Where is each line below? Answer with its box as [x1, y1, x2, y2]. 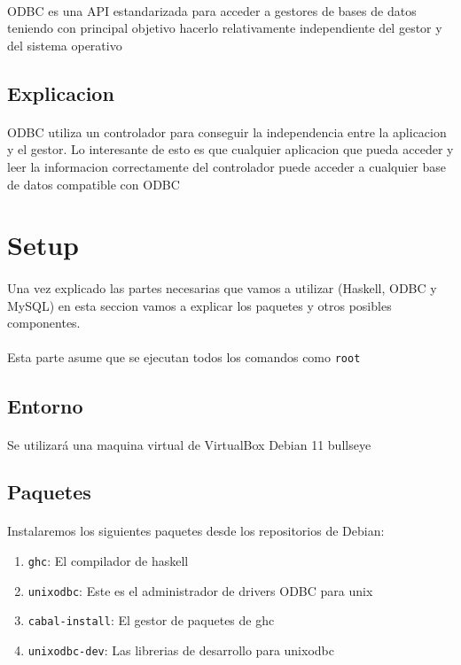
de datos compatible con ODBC [7, 174, 180, 193]
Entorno [7, 391, 83, 419]
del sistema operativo [7, 35, 122, 54]
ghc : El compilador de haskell [27, 552, 189, 570]
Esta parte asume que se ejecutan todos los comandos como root [7, 348, 361, 367]
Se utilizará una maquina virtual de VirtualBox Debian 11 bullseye [7, 435, 371, 453]
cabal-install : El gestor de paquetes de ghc [27, 611, 275, 630]
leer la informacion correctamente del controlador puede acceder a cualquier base [7, 157, 447, 175]
